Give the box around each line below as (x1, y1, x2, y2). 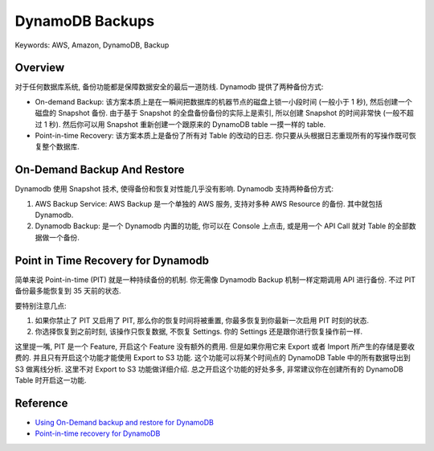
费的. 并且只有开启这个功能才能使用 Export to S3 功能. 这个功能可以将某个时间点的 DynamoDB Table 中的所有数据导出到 (14, 353, 411, 363)
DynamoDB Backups (14, 12, 155, 30)
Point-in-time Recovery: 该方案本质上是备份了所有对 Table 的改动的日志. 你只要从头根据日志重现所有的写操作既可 (35, 131, 410, 141)
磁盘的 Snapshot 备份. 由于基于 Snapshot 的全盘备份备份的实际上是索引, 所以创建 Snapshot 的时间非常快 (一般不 (35, 109, 407, 118)
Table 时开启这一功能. (14, 375, 87, 385)
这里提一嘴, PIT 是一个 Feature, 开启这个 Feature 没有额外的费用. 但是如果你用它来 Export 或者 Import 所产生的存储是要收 (14, 342, 416, 351)
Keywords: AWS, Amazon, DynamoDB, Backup (14, 40, 170, 50)
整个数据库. (41, 141, 80, 152)
